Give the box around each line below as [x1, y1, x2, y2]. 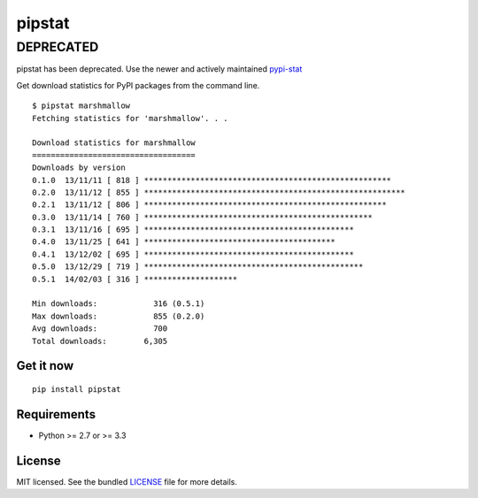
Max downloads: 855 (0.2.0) [32, 310, 205, 321]
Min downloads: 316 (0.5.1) [32, 299, 205, 309]
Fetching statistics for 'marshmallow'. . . [32, 113, 229, 123]
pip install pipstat [32, 385, 121, 394]
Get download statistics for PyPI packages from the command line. [16, 80, 260, 90]
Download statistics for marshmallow [32, 138, 197, 148]
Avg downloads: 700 [32, 324, 168, 333]
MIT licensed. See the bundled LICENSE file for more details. [16, 476, 238, 487]
